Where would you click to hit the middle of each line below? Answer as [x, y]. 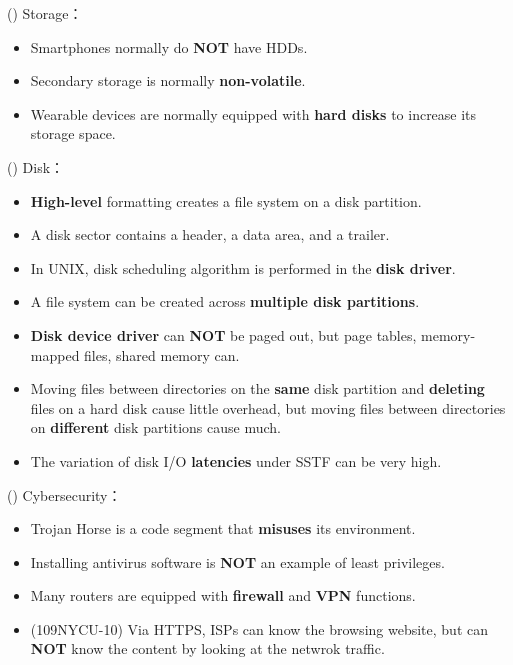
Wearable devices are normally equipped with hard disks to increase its [253, 113]
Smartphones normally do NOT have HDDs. [169, 46]
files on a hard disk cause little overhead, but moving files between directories [268, 407]
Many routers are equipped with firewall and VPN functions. [223, 595]
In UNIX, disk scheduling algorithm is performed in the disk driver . [243, 267]
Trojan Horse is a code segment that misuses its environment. [223, 528]
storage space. [73, 133]
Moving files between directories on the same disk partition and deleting [257, 388]
